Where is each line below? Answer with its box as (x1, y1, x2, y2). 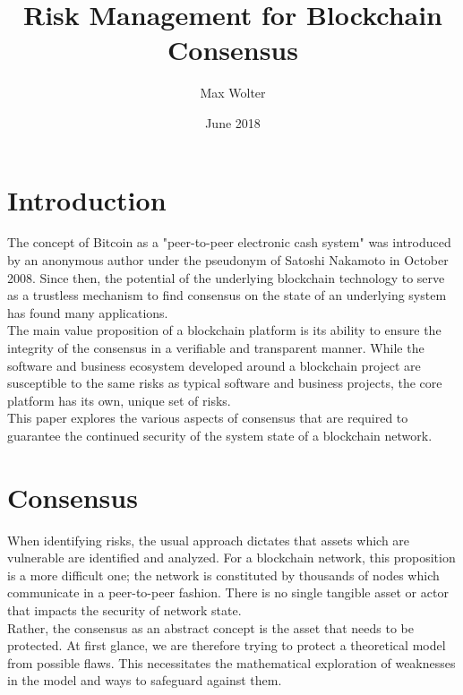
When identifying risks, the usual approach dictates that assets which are (7, 530, 410, 549)
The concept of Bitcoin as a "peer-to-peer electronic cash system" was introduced (7, 233, 451, 252)
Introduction (7, 181, 167, 218)
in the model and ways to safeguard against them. (7, 671, 282, 690)
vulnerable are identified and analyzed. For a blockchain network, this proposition (7, 548, 456, 567)
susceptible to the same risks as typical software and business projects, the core (7, 373, 442, 392)
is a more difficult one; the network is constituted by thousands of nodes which (7, 565, 440, 584)
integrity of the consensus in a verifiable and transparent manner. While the (7, 339, 424, 356)
